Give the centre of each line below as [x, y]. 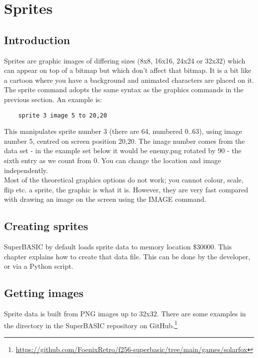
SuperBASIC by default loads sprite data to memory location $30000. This [118, 247]
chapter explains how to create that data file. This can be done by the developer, [127, 256]
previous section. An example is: [53, 99]
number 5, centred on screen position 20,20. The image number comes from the [125, 141]
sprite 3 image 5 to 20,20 [63, 115]
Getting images [44, 293]
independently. [26, 170]
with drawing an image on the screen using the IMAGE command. [105, 199]
